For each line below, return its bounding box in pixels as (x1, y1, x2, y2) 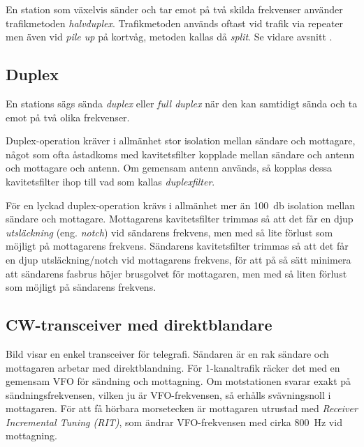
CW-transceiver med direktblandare (6, 314, 272, 335)
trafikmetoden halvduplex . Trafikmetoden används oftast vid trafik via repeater (6, 15, 344, 30)
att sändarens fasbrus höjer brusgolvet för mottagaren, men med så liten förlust (6, 266, 347, 280)
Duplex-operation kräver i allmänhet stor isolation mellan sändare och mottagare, (6, 133, 356, 148)
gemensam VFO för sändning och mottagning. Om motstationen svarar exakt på (6, 374, 351, 388)
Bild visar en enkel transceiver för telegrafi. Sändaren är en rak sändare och (6, 346, 329, 361)
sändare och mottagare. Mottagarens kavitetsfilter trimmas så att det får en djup (6, 211, 354, 226)
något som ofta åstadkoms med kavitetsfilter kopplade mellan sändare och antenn (6, 146, 355, 161)
